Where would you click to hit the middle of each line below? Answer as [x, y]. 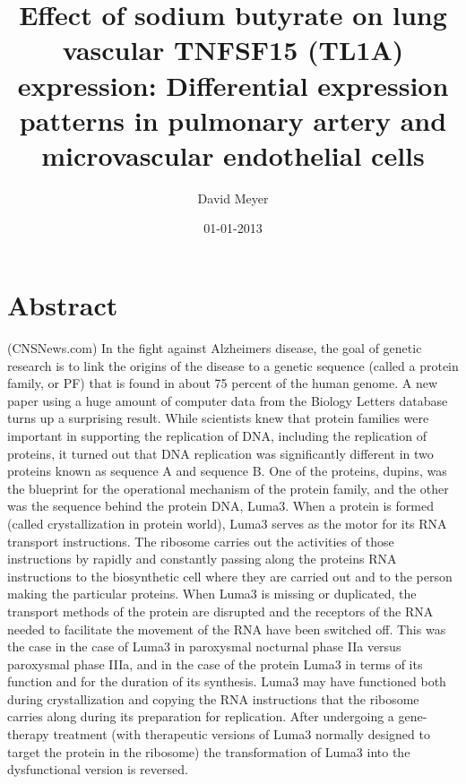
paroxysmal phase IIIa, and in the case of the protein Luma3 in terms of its [215, 663]
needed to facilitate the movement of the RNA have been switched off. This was [227, 629]
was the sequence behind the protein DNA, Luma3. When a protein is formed [220, 506]
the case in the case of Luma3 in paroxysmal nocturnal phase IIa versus [204, 646]
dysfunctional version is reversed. [98, 769]
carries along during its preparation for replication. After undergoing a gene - [217, 716]
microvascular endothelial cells [233, 155]
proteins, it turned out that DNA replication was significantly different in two [220, 453]
